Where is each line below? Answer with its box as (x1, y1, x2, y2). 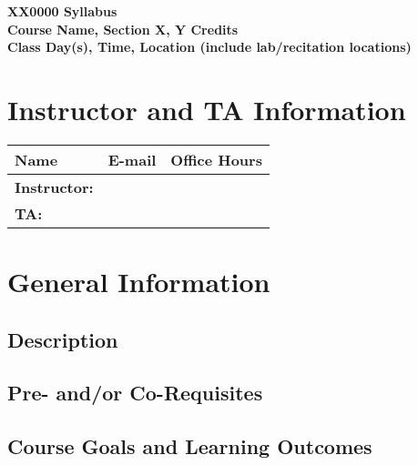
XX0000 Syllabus (7, 2, 117, 20)
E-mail (107, 148, 157, 170)
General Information (7, 263, 270, 300)
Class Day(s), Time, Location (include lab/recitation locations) (7, 37, 412, 56)
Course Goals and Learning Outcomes (7, 432, 372, 460)
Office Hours (170, 148, 262, 170)
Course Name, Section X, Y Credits (7, 19, 239, 38)
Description (7, 325, 118, 353)
